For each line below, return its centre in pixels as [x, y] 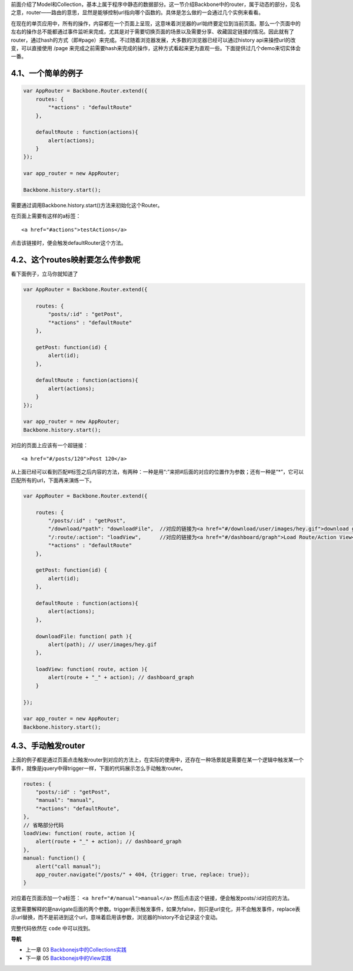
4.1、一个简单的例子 [47, 73]
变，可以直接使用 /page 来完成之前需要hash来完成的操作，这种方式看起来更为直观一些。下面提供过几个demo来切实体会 [156, 48]
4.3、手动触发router [48, 746]
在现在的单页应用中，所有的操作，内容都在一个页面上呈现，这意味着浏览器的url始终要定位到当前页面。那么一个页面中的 [156, 23]
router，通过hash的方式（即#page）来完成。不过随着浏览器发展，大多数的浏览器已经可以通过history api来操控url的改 [153, 40]
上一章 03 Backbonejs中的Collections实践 [76, 950]
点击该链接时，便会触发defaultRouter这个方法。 [69, 243]
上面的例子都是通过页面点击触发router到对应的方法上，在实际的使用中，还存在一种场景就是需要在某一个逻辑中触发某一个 [157, 760]
